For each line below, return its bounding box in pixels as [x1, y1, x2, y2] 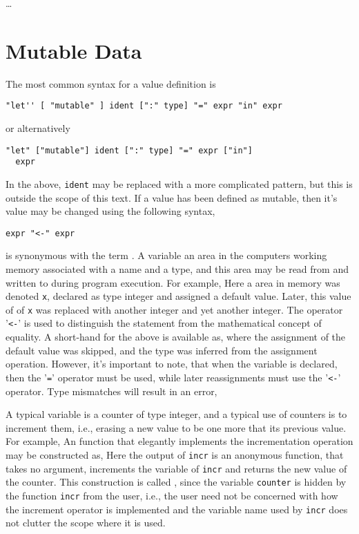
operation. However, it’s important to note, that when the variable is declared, [6, 356, 338, 371]
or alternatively [6, 120, 70, 135]
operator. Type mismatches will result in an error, [6, 383, 217, 398]
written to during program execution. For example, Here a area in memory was [6, 275, 340, 289]
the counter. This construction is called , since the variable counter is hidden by [6, 475, 347, 489]
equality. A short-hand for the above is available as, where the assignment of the [6, 330, 346, 344]
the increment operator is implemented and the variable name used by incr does [6, 502, 348, 516]
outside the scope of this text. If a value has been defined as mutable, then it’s [6, 190, 338, 204]
